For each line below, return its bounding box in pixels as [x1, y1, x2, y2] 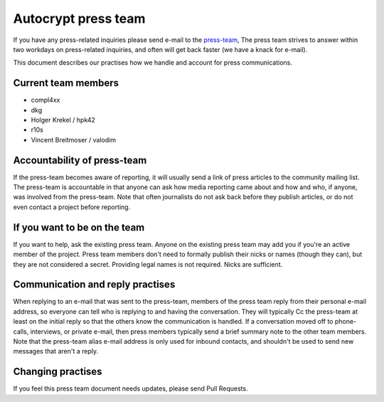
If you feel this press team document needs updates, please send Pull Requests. [13, 384, 248, 393]
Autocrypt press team [13, 11, 146, 26]
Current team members [13, 77, 119, 89]
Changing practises [13, 366, 102, 378]
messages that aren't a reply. [13, 347, 99, 356]
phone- [334, 317, 357, 326]
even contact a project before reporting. [13, 203, 131, 211]
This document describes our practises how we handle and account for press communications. [13, 58, 293, 67]
